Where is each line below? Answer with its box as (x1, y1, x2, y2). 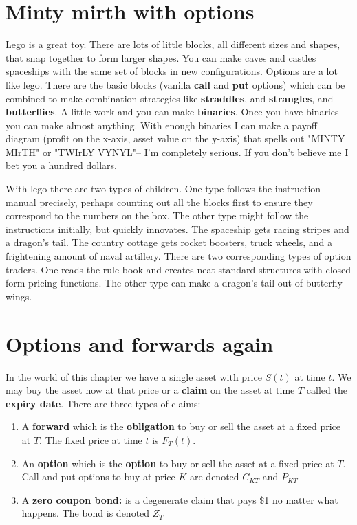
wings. (6, 289, 32, 303)
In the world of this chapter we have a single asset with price (6, 369, 262, 383)
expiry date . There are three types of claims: (6, 396, 201, 410)
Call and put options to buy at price (21, 469, 175, 484)
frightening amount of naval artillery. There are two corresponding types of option (6, 249, 351, 263)
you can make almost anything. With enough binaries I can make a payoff (6, 118, 317, 132)
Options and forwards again (6, 329, 274, 357)
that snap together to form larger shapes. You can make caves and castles (6, 50, 316, 65)
